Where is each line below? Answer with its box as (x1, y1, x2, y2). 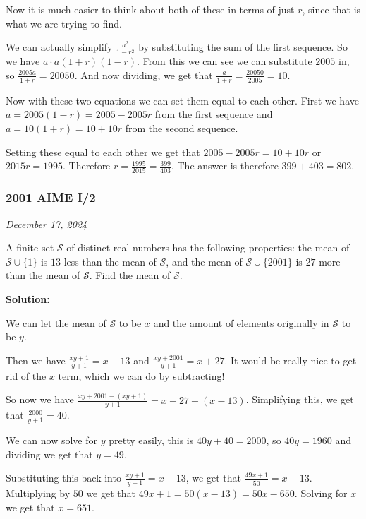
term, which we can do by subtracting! (58, 368, 225, 383)
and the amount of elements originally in (153, 315, 329, 330)
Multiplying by (6, 486, 71, 501)
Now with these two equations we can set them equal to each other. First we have (6, 93, 359, 107)
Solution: (6, 292, 50, 306)
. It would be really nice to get (224, 352, 357, 367)
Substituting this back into (6, 470, 121, 485)
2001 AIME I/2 (6, 189, 96, 206)
